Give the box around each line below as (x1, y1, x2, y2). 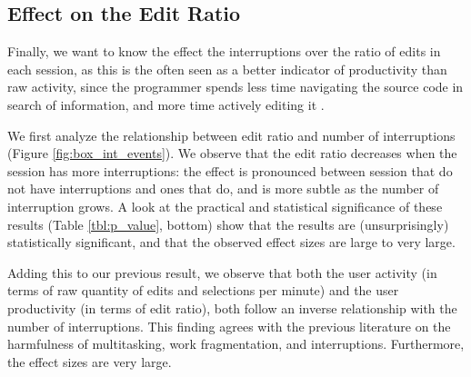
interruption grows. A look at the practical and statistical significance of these (7, 196, 443, 215)
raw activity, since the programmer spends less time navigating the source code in (7, 77, 464, 96)
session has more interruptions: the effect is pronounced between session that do (7, 161, 453, 180)
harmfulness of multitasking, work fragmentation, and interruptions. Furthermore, (7, 334, 465, 353)
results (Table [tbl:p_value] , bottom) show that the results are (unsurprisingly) (7, 214, 449, 233)
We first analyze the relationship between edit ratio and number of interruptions (7, 125, 456, 144)
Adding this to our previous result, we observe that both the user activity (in (7, 263, 437, 282)
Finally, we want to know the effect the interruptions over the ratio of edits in (7, 42, 441, 61)
